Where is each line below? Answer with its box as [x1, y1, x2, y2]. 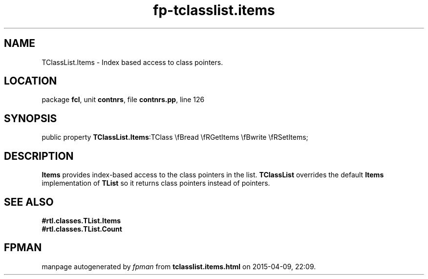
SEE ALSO [4, 195, 54, 208]
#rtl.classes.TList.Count [42, 224, 122, 233]
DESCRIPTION [4, 150, 74, 162]
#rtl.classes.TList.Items [42, 216, 121, 225]
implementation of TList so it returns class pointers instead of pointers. [42, 179, 270, 188]
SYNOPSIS [4, 112, 57, 125]
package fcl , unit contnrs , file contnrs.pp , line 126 [42, 95, 205, 104]
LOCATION [4, 75, 57, 87]
